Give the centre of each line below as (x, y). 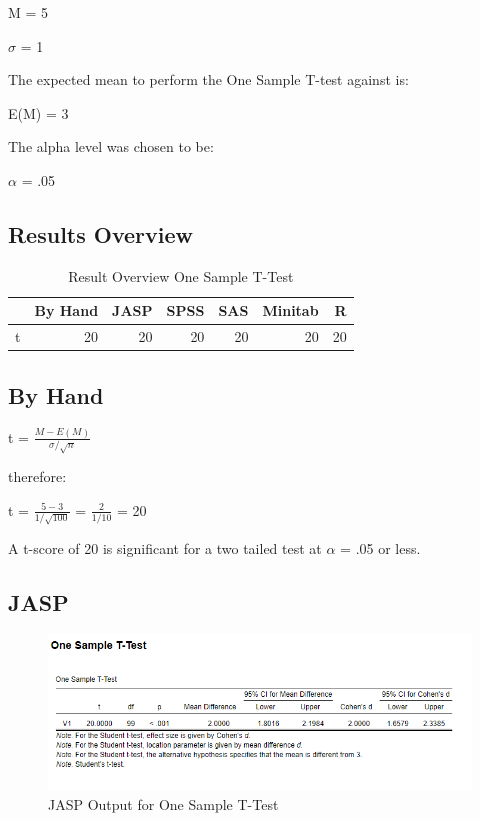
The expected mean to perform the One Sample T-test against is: (208, 79)
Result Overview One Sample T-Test (181, 275)
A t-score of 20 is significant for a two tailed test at (165, 547)
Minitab (290, 310)
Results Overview (101, 233)
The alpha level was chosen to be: (111, 146)
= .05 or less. (380, 547)
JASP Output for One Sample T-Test (163, 803)
